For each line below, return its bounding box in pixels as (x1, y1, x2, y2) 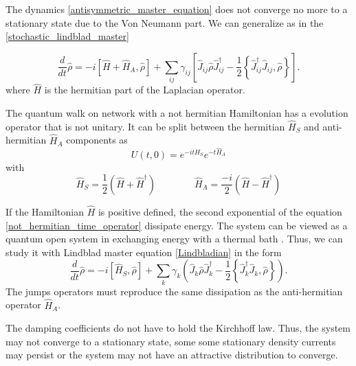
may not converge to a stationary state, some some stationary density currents (5, 334, 336, 348)
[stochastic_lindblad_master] (5, 29, 129, 43)
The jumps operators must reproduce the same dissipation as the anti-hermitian (5, 284, 343, 298)
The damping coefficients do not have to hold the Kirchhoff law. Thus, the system (5, 321, 351, 335)
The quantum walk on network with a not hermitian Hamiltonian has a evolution (5, 105, 348, 119)
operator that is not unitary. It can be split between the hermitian (5, 119, 285, 133)
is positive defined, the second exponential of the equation (98, 205, 342, 219)
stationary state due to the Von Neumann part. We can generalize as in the (5, 15, 324, 30)
